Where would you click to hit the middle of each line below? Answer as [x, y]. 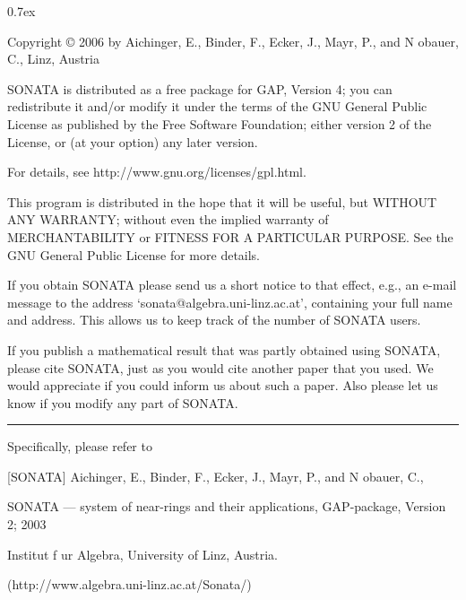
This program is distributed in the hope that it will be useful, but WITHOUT [222, 201]
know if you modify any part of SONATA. [123, 402]
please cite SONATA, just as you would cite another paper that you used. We [220, 367]
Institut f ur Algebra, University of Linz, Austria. [143, 554]
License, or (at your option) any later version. [133, 141]
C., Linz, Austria [53, 59]
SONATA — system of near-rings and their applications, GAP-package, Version [227, 506]
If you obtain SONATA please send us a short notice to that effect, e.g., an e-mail [232, 285]
